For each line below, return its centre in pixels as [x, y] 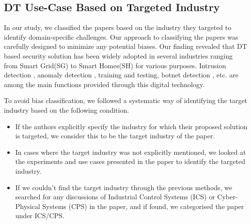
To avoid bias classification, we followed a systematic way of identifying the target [126, 100]
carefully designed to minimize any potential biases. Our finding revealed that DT [125, 46]
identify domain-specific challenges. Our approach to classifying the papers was [121, 37]
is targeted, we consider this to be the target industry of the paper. [115, 136]
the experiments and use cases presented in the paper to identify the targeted [130, 161]
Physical [28, 206]
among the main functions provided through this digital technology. [104, 84]
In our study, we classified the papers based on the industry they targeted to [118, 27]
